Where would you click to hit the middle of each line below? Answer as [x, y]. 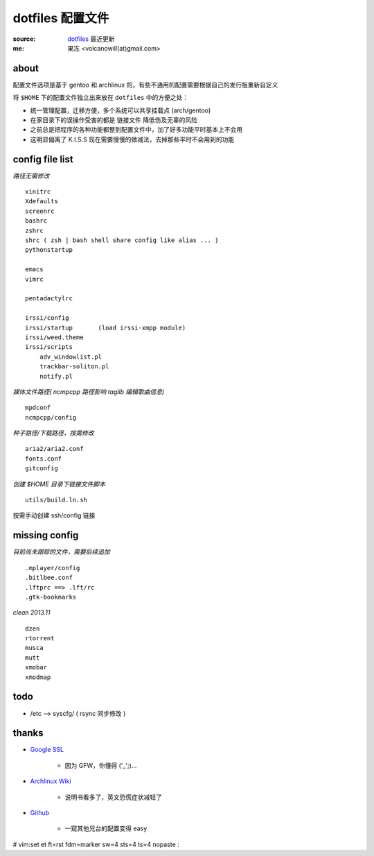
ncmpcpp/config [51, 417]
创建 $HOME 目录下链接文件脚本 [59, 484]
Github [40, 813]
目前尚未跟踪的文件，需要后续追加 [61, 552]
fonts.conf [44, 459]
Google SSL [47, 750]
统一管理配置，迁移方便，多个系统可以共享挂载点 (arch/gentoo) [121, 110]
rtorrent [40, 639]
